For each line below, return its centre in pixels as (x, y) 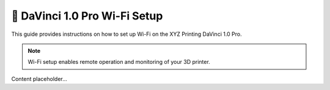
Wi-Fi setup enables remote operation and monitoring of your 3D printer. (119, 62)
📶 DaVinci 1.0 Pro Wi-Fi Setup (87, 16)
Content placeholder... (39, 78)
